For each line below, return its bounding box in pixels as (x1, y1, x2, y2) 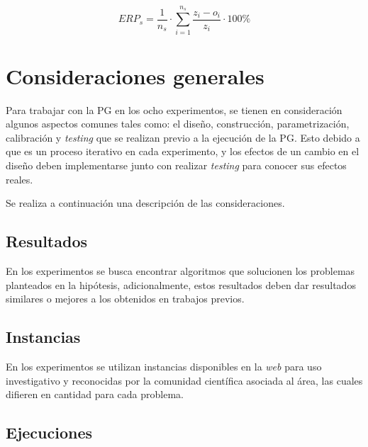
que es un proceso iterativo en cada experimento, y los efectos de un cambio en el (6, 144, 359, 159)
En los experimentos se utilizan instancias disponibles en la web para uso (6, 359, 322, 373)
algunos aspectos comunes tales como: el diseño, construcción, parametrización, (6, 116, 350, 131)
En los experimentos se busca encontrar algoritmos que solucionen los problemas (6, 264, 355, 278)
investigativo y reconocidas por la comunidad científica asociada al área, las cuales (6, 373, 363, 387)
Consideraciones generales (6, 61, 264, 90)
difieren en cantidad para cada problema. (6, 387, 184, 402)
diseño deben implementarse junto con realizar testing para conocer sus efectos (6, 158, 347, 173)
